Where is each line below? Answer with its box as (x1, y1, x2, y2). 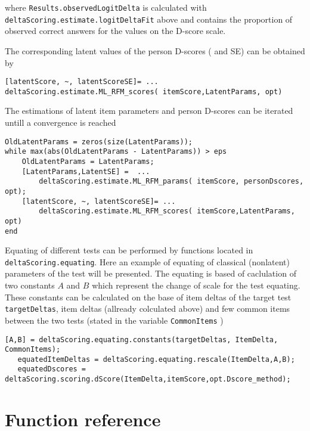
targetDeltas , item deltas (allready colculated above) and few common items (5, 302, 290, 315)
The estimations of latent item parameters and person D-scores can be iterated (5, 104, 293, 117)
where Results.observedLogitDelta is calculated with (5, 1, 207, 13)
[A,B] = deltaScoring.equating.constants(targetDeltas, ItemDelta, (5, 335, 278, 344)
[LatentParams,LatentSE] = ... (21, 167, 150, 176)
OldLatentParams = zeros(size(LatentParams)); (5, 137, 193, 146)
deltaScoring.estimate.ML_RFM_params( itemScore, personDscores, (39, 177, 304, 186)
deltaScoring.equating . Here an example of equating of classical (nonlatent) (5, 255, 290, 268)
